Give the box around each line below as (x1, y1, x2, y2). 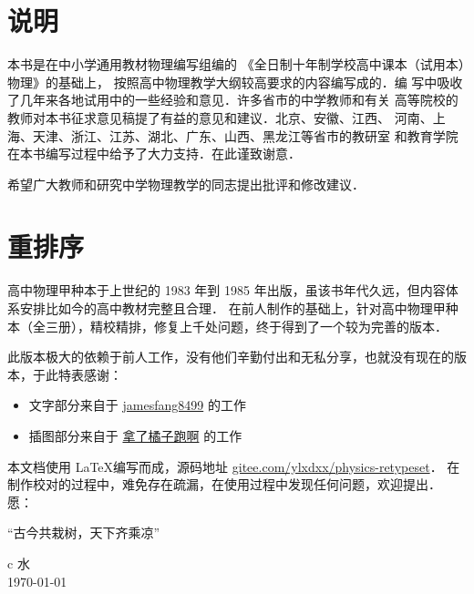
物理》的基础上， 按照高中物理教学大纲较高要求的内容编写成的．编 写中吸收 (7, 72, 463, 91)
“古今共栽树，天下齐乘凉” (7, 523, 160, 542)
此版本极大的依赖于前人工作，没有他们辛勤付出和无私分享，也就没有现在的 (7, 347, 454, 366)
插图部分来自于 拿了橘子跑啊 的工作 (28, 425, 242, 445)
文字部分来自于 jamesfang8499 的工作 (28, 395, 246, 415)
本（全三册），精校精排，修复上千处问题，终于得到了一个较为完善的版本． (7, 316, 448, 335)
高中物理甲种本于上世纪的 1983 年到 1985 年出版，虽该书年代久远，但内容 (7, 281, 446, 300)
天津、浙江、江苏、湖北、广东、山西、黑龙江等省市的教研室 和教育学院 (32, 126, 459, 145)
